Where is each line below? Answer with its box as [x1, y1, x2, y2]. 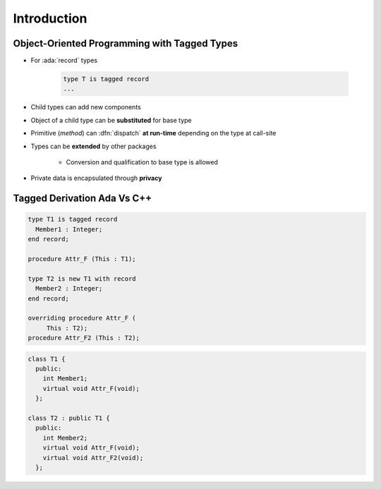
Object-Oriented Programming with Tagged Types [13, 37, 238, 49]
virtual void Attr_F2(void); [42, 454, 144, 461]
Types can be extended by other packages [30, 142, 157, 150]
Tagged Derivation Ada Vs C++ [13, 193, 152, 205]
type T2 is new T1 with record [28, 274, 137, 282]
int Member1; [42, 375, 88, 382]
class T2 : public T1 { [28, 413, 111, 422]
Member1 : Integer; [35, 225, 103, 233]
